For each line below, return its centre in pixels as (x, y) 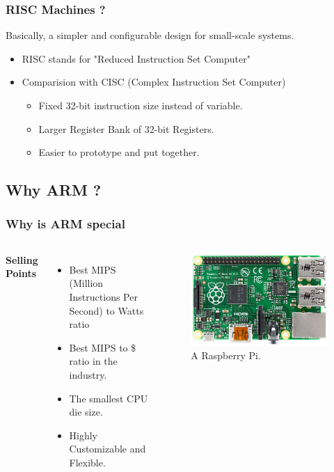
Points (21, 273)
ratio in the (93, 361)
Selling (22, 259)
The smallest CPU (109, 398)
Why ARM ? (54, 190)
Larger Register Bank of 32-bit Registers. (126, 128)
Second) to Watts (106, 310)
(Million (86, 283)
